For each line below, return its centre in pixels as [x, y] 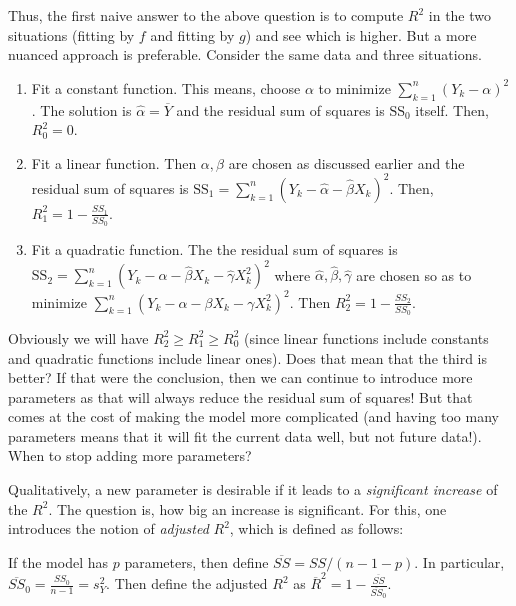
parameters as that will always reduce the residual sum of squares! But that [240, 396]
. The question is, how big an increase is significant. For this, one [247, 508]
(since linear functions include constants [366, 337]
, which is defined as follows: [316, 528]
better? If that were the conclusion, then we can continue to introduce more [240, 377]
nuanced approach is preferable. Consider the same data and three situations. [245, 54]
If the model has [58, 561]
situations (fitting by [71, 34]
